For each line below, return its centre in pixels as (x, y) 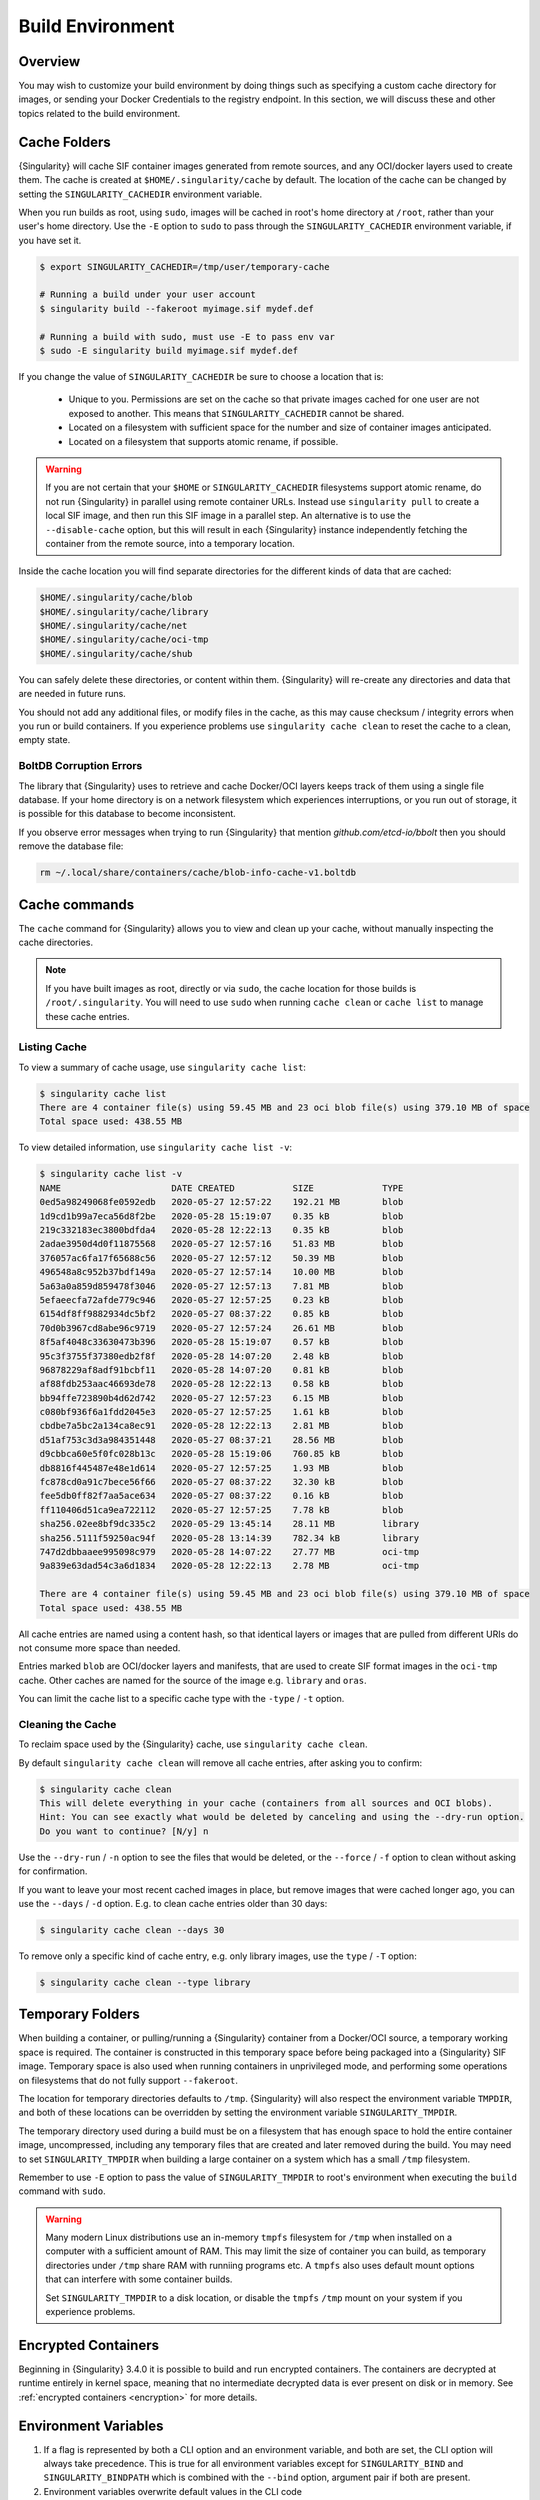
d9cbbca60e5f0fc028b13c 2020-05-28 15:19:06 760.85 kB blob (221, 1454)
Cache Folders (64, 141)
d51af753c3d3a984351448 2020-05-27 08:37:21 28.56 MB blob (221, 1439)
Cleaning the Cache (67, 1724)
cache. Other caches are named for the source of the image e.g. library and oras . (192, 1680)
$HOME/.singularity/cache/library (124, 611)
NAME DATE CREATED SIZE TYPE (221, 1188)
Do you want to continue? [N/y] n (124, 1831)
